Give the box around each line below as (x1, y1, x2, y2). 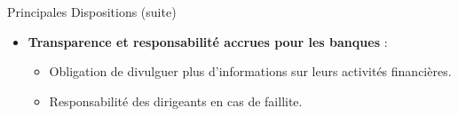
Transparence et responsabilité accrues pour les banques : (28, 32, 388, 50)
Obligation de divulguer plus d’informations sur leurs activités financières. (49, 62, 452, 81)
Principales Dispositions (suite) (7, 3, 177, 20)
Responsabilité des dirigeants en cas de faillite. (49, 91, 303, 110)
